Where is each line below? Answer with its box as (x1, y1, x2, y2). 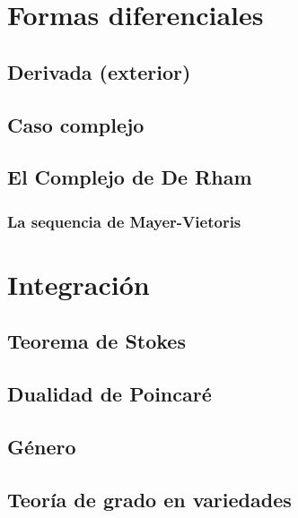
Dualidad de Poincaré (7, 380, 212, 408)
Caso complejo (7, 110, 145, 138)
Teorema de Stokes (7, 327, 186, 355)
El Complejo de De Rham (7, 163, 252, 191)
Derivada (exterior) (7, 57, 191, 85)
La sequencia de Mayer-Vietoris (7, 210, 241, 232)
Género (7, 432, 76, 460)
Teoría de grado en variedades (7, 485, 292, 513)
